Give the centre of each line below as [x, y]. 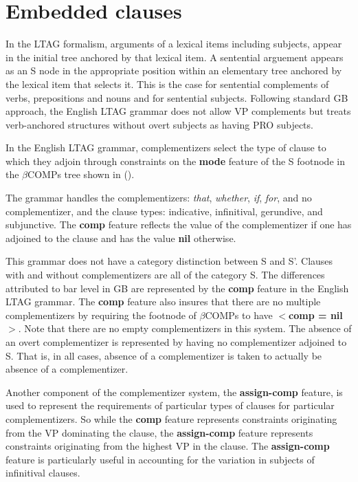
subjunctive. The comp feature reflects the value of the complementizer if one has [179, 224]
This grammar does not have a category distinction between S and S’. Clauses [169, 261]
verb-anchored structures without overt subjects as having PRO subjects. [159, 124]
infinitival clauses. [43, 473]
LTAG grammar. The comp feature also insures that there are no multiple [163, 302]
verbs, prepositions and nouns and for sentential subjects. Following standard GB [177, 97]
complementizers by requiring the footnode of [101, 315]
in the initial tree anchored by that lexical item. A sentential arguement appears [175, 57]
